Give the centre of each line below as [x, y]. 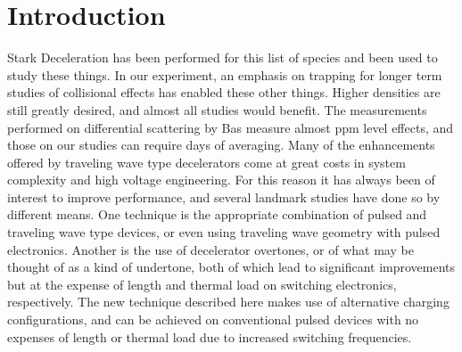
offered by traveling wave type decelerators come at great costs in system [206, 162]
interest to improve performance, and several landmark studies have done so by [224, 196]
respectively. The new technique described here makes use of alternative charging [228, 302]
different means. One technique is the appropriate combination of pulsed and [217, 214]
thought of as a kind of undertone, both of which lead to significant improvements [231, 267]
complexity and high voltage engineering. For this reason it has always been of [221, 180]
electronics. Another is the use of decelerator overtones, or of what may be [210, 249]
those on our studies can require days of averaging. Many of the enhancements [221, 145]
